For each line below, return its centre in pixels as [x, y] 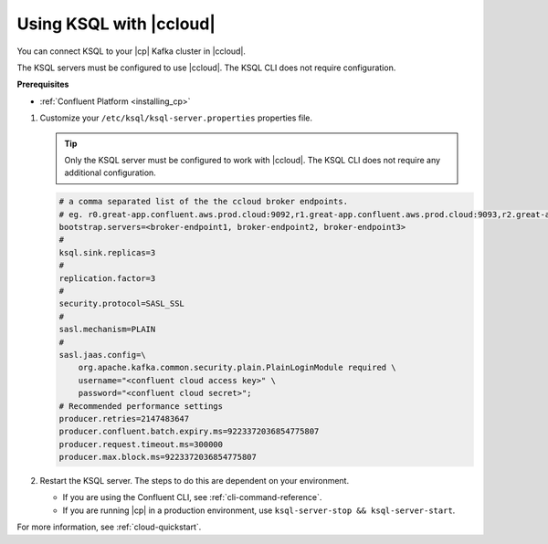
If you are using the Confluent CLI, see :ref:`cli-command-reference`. [192, 497]
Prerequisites [43, 84]
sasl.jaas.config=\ [102, 355]
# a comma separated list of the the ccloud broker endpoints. [204, 202]
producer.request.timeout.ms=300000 [141, 444]
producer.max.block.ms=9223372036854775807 [158, 457]
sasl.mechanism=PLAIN [107, 330]
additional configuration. [111, 173]
